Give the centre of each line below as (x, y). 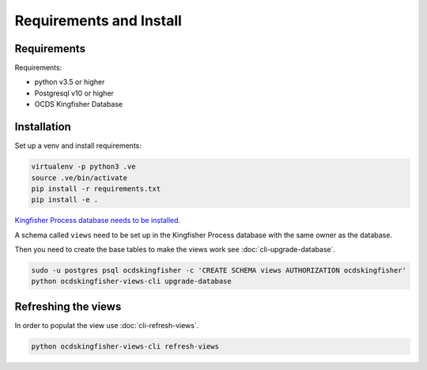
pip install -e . (65, 200)
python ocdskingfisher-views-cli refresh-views (125, 346)
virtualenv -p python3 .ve (83, 167)
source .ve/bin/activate (79, 177)
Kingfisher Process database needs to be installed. (98, 221)
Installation (43, 127)
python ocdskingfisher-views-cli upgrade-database (132, 281)
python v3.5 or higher (70, 82)
